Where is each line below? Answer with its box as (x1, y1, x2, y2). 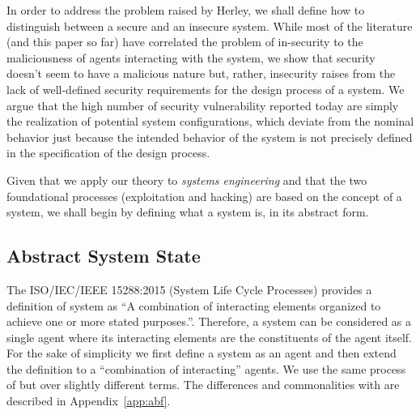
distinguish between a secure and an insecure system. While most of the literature (6, 17, 413, 34)
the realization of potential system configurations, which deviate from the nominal (6, 113, 414, 130)
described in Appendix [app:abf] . (6, 392, 171, 409)
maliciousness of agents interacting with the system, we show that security (6, 49, 375, 66)
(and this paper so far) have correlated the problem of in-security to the (6, 33, 363, 50)
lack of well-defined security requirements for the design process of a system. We (6, 80, 405, 97)
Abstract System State (6, 243, 201, 268)
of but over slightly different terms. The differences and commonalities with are (6, 376, 400, 393)
